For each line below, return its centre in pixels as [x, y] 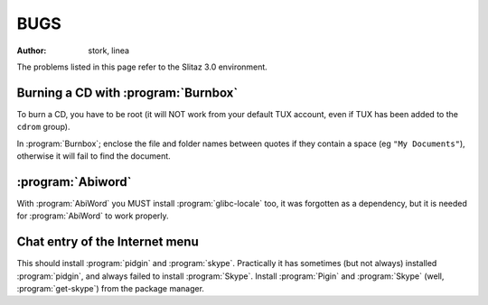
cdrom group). [43, 127]
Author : [32, 51]
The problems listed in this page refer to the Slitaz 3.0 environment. [142, 67]
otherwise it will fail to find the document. [94, 156]
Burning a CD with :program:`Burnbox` [127, 92]
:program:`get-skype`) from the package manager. [111, 288]
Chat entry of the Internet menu [108, 242]
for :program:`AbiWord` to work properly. [93, 216]
